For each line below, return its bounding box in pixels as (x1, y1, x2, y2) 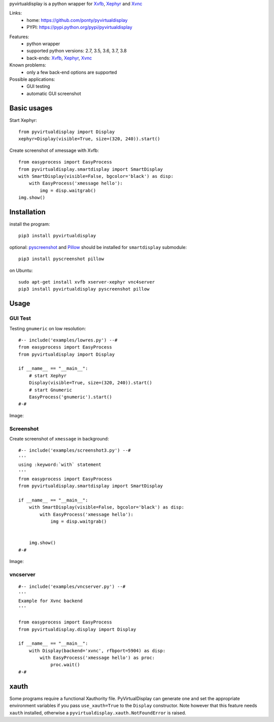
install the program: (9, 221, 50, 227)
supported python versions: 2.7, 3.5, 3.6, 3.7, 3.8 (26, 48, 127, 54)
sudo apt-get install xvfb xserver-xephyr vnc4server (18, 279, 155, 285)
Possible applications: (9, 76, 55, 82)
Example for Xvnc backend (18, 598, 83, 604)
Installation (9, 207, 46, 216)
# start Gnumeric (28, 387, 72, 393)
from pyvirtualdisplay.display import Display (18, 626, 136, 632)
